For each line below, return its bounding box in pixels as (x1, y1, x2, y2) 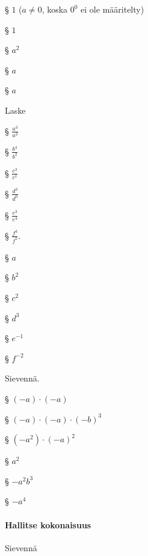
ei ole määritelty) (81, 3, 144, 15)
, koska (42, 3, 68, 15)
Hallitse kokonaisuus (5, 518, 91, 531)
